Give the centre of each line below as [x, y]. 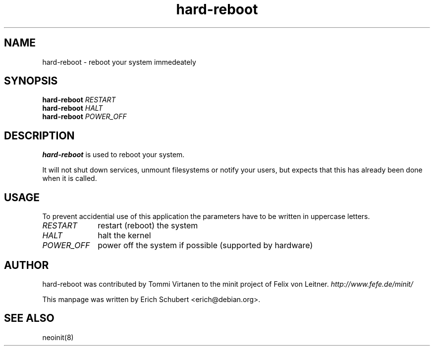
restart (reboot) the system [148, 226]
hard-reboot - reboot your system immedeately [119, 62]
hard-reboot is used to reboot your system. [113, 155]
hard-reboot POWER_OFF [84, 117]
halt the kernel [124, 236]
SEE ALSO [29, 318]
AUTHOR [27, 265]
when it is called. [70, 178]
